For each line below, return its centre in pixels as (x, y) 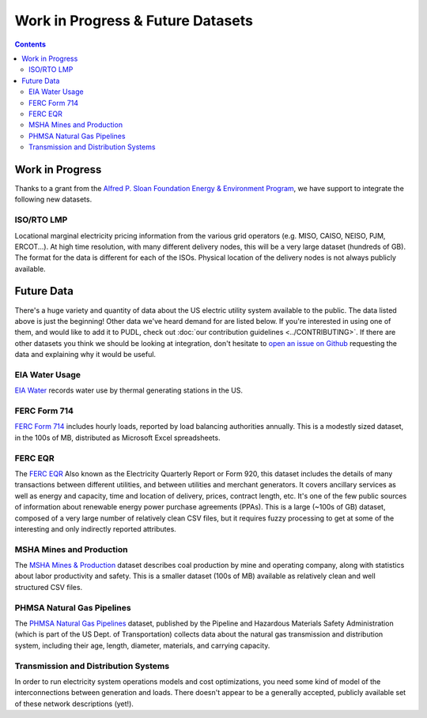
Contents (30, 44)
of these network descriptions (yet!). (74, 704)
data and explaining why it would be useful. (85, 355)
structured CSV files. (49, 587)
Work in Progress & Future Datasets (134, 21)
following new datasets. (53, 199)
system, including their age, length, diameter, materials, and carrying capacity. (142, 645)
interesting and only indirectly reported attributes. (96, 528)
